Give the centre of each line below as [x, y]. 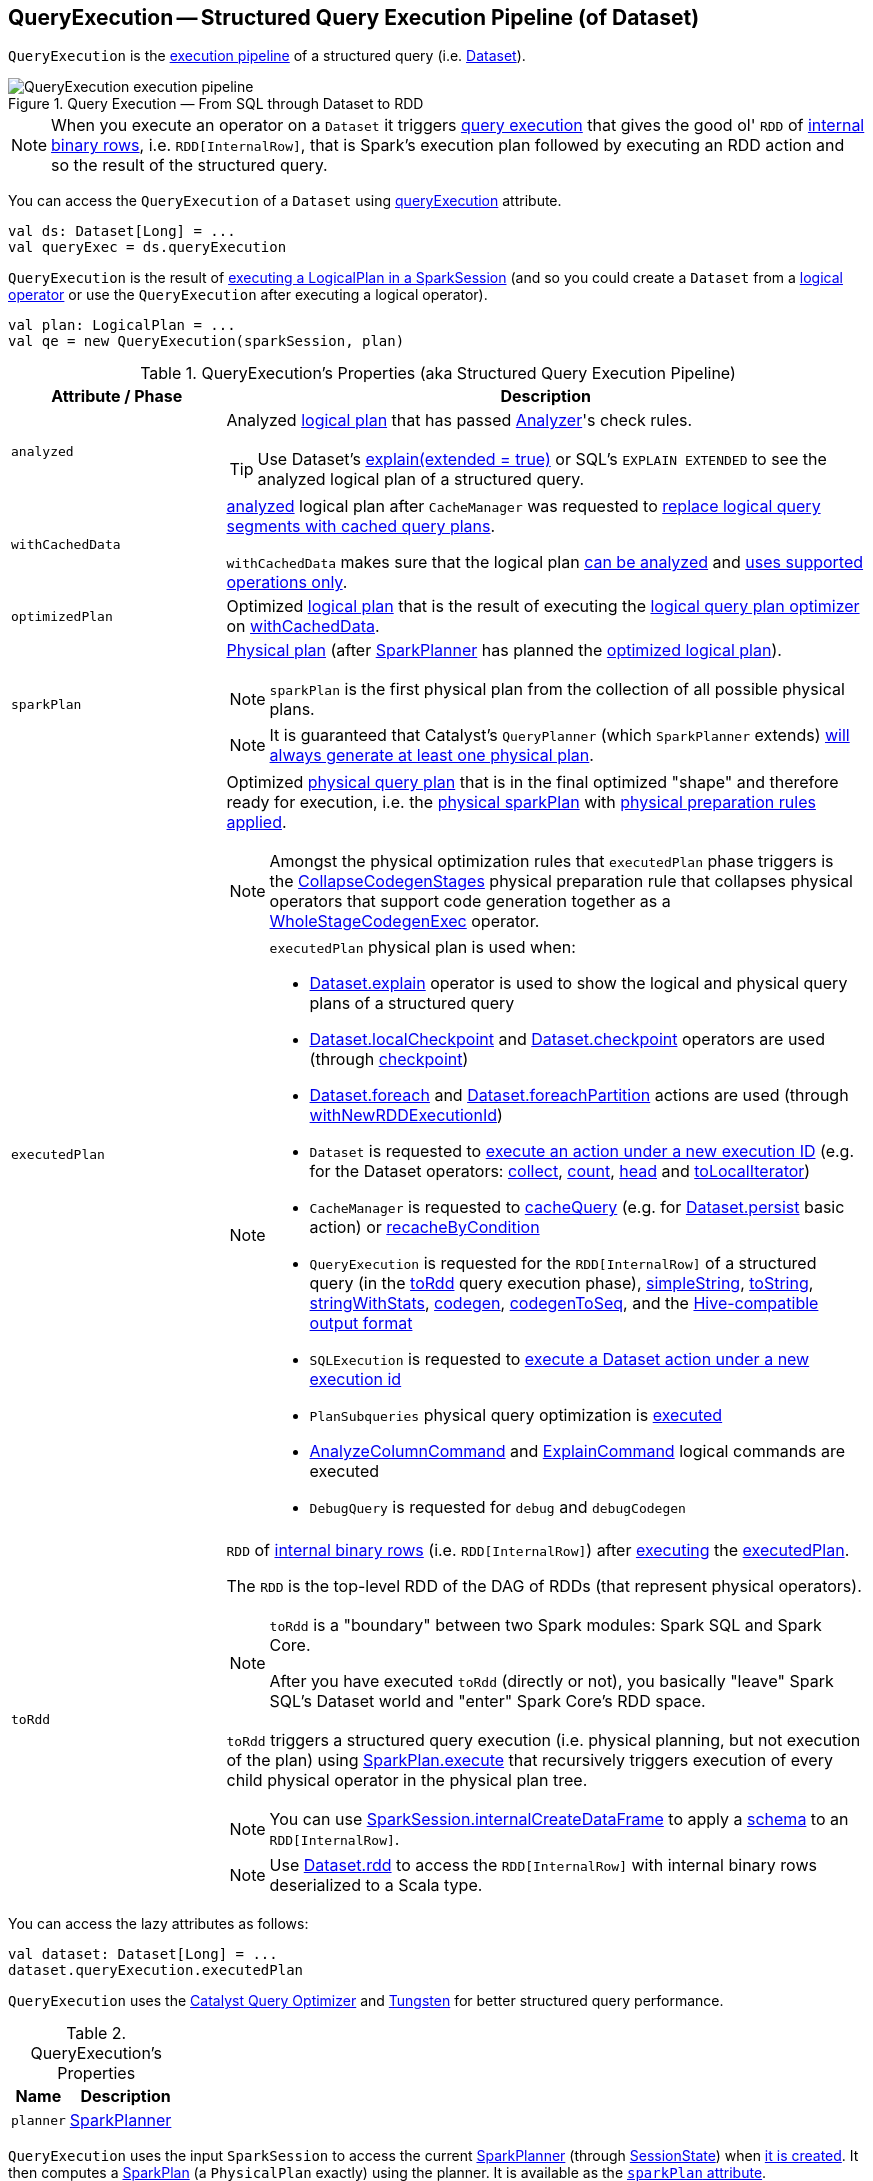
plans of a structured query [412, 1003]
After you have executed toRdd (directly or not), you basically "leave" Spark [551, 1681]
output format [361, 1323]
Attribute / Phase [117, 396]
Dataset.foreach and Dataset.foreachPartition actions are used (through [579, 1095]
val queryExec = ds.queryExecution [147, 247]
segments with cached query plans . [361, 526]
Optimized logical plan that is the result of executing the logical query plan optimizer [543, 606]
